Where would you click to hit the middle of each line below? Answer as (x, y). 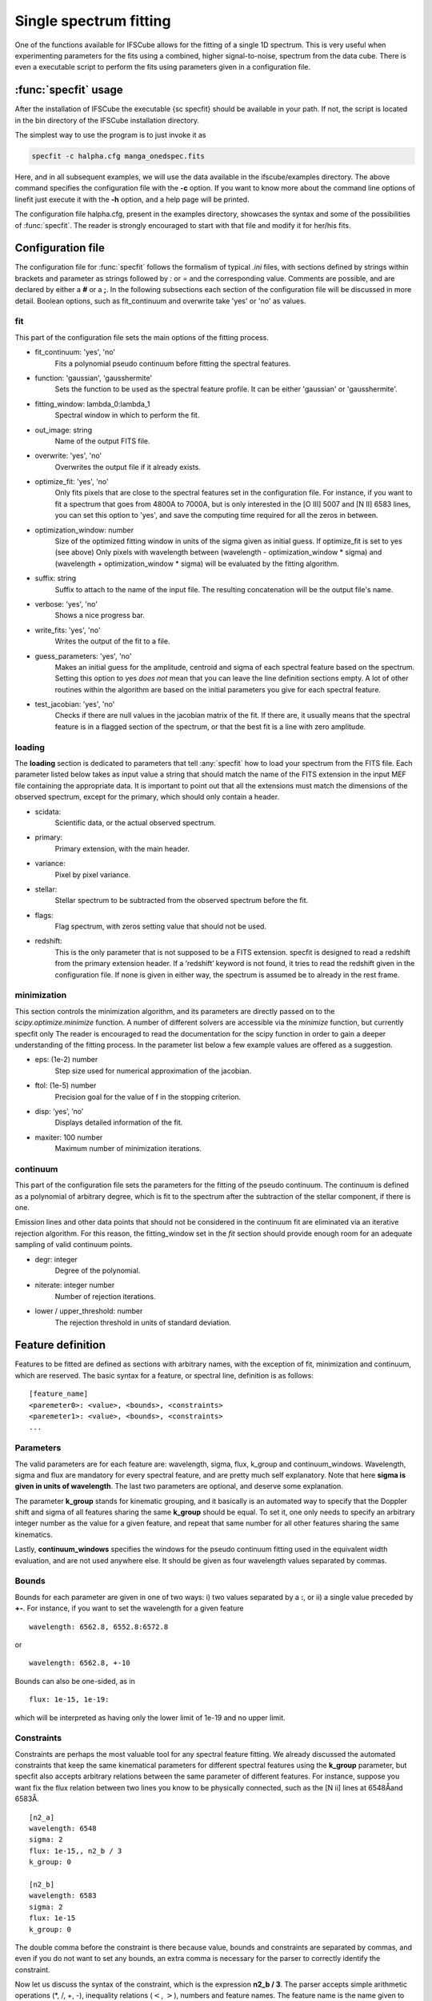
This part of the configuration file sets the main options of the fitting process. (142, 337)
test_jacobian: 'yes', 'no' (75, 704)
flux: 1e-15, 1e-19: (69, 1700)
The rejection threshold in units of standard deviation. (143, 1322)
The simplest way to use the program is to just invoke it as (110, 135)
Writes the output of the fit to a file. (112, 641)
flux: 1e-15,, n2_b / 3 (76, 1851)
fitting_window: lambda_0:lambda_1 (92, 403)
